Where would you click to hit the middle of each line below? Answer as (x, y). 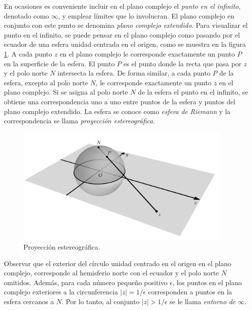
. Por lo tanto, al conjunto (101, 301)
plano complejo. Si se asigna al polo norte (66, 92)
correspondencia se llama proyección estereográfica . (79, 121)
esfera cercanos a (29, 301)
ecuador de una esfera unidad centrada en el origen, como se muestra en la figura (125, 44)
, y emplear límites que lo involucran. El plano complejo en (146, 15)
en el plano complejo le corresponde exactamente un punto (147, 53)
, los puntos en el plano (207, 282)
